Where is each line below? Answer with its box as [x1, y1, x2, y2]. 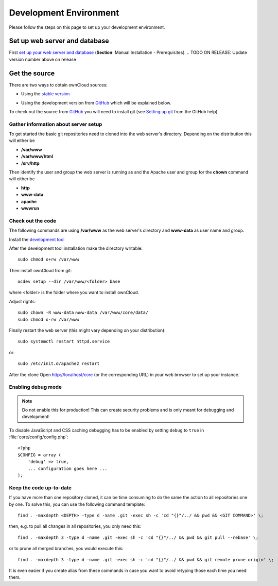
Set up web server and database [9, 37, 109, 45]
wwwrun [21, 205, 39, 211]
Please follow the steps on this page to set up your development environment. [9, 24, 165, 30]
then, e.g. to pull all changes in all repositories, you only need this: [9, 523, 141, 529]
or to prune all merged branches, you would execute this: [9, 546, 123, 552]
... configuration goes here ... [27, 465, 108, 471]
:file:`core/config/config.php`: [9, 434, 69, 440]
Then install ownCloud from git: [9, 267, 72, 273]
